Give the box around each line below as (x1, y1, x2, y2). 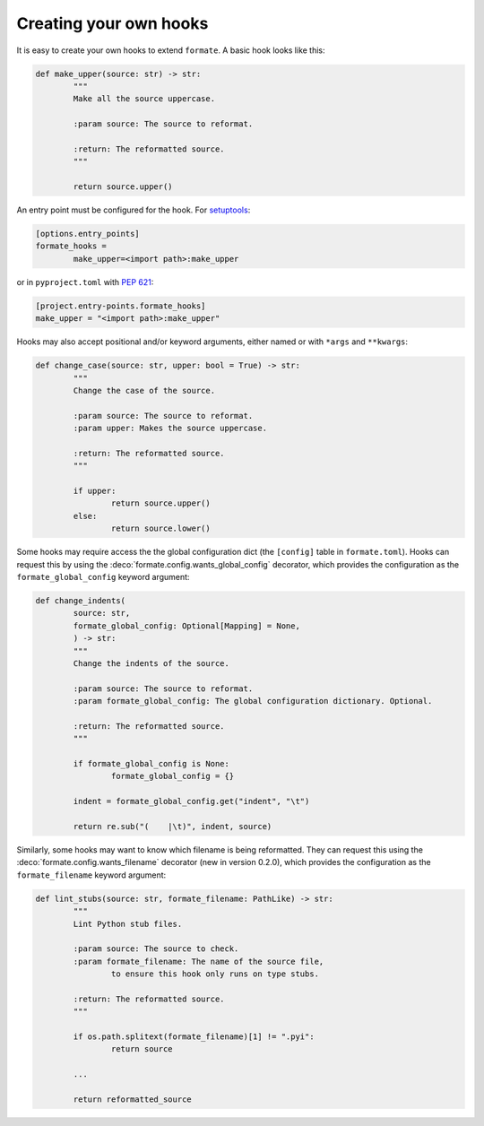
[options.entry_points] (35, 229, 141, 239)
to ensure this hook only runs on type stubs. (110, 969, 320, 979)
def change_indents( (35, 595, 125, 605)
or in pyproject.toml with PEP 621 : (16, 276, 154, 287)
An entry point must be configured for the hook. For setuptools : (16, 204, 251, 215)
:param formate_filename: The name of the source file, (73, 956, 324, 966)
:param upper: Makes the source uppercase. (73, 423, 268, 434)
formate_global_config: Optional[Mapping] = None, (73, 620, 300, 631)
